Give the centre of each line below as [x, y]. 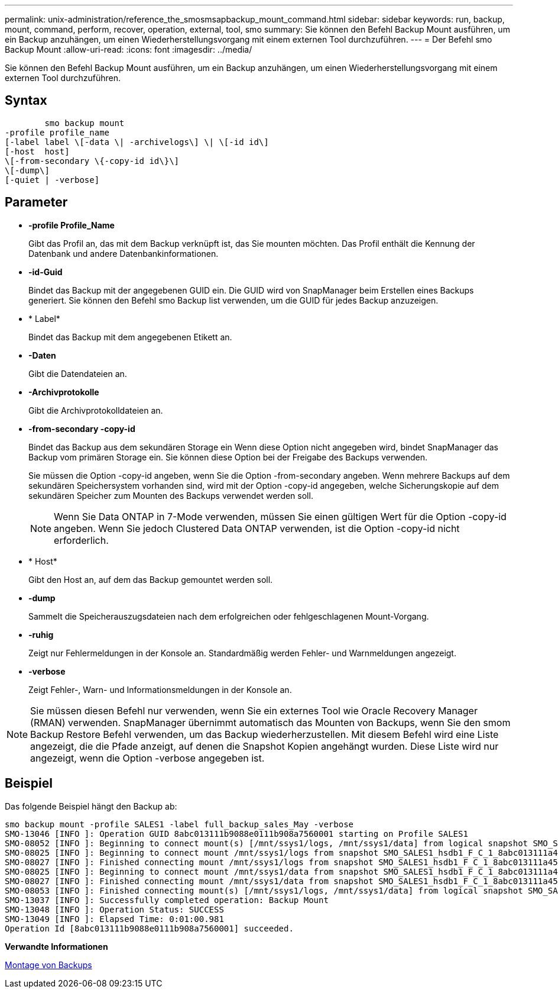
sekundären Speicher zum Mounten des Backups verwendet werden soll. [171, 495]
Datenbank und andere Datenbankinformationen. [124, 253]
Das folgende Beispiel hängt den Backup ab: [91, 806]
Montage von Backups [48, 965]
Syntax [26, 101]
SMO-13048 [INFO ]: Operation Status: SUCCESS [114, 909]
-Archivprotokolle [64, 392]
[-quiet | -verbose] [52, 180]
